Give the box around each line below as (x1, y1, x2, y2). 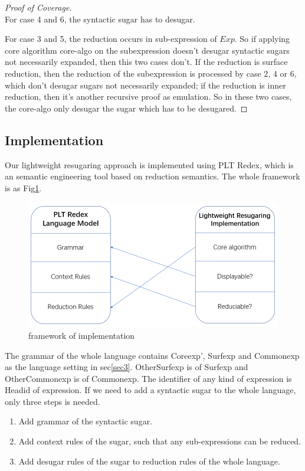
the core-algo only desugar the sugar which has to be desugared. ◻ (5, 102, 248, 114)
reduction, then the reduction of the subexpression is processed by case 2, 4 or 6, (5, 67, 297, 79)
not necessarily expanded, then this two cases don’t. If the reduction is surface (5, 55, 288, 68)
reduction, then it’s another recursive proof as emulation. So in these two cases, (5, 90, 292, 103)
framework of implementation (28, 329, 135, 341)
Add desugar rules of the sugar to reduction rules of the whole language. (18, 454, 280, 467)
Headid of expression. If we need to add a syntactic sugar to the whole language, (5, 384, 296, 396)
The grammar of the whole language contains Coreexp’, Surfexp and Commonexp (5, 349, 300, 361)
